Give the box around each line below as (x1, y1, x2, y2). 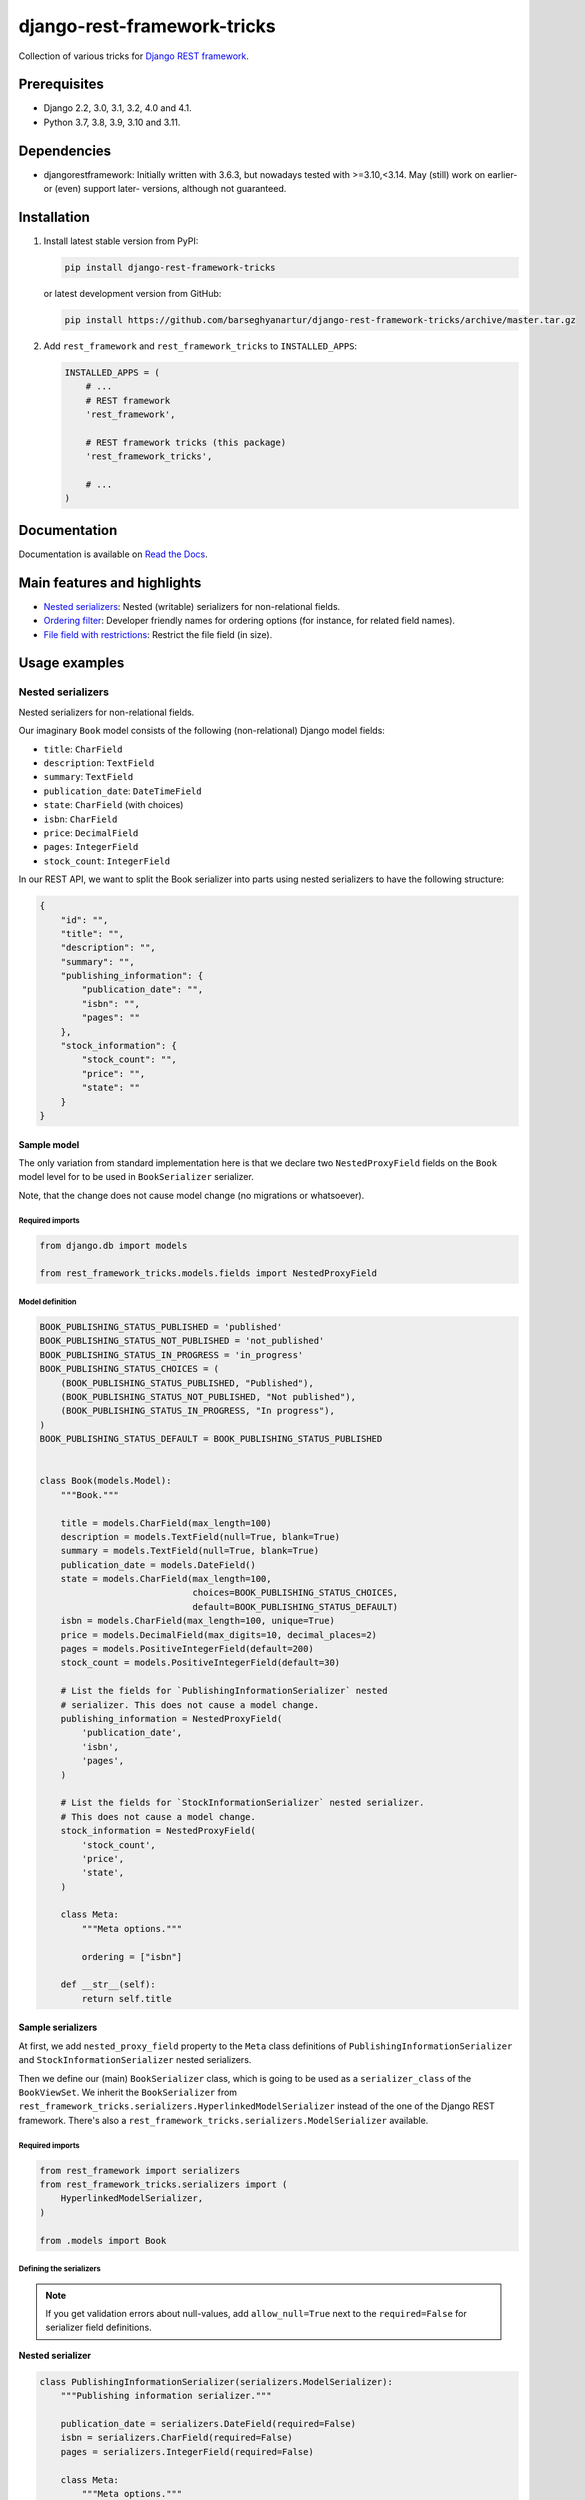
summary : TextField (43, 771, 134, 783)
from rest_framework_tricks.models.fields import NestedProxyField (39, 1268, 378, 1279)
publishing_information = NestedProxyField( (60, 1713, 283, 1724)
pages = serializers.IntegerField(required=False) (60, 2446, 314, 2457)
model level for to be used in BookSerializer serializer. (18, 1171, 254, 1183)
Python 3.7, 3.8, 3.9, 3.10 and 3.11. (43, 116, 181, 128)
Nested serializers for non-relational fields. (18, 706, 195, 718)
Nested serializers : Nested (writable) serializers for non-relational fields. (43, 600, 341, 612)
